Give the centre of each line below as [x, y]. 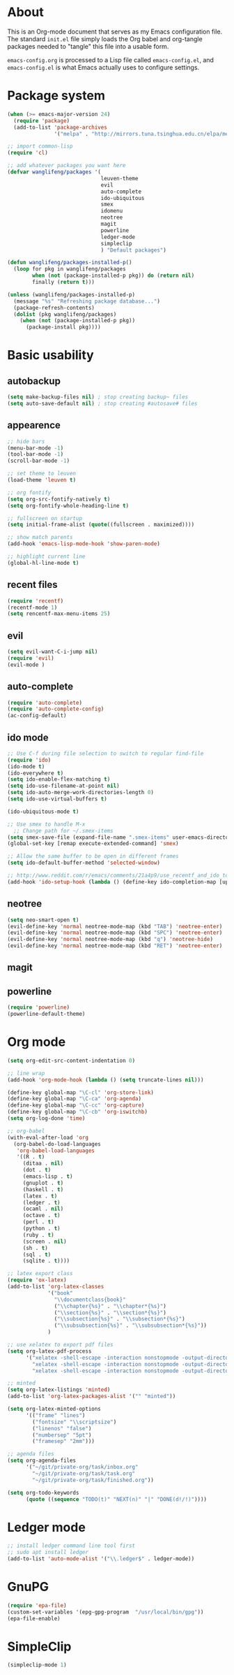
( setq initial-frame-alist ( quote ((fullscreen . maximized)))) [101, 525]
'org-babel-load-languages [56, 1151]
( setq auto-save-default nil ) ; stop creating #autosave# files [102, 403]
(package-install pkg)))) [63, 327]
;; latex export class [40, 1274]
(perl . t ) [38, 1222]
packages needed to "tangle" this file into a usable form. [88, 46]
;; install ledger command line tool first [71, 1546]
